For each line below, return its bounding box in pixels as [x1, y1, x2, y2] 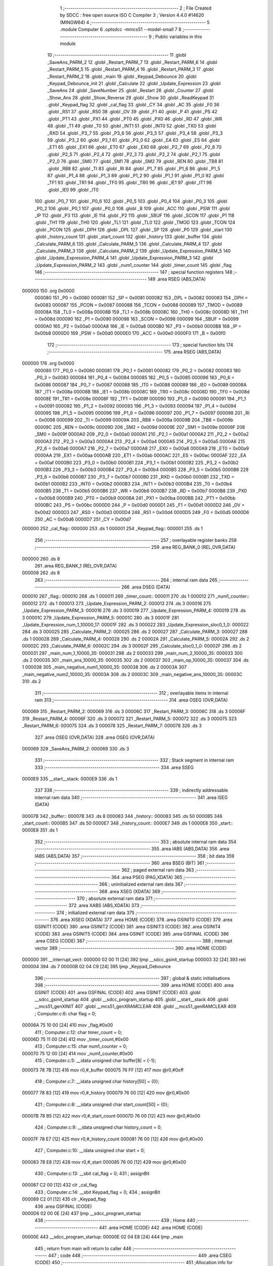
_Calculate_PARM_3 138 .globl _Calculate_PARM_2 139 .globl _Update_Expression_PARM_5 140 [34, 248, 231, 254]
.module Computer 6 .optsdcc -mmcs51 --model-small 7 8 [60, 26, 181, 32]
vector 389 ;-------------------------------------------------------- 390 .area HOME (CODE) [34, 945, 227, 951]
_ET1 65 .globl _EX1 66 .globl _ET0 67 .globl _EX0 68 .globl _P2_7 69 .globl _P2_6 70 [47, 144, 222, 150]
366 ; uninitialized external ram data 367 [99, 881, 183, 887]
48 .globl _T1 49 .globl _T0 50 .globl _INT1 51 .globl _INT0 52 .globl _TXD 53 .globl [47, 123, 216, 129]
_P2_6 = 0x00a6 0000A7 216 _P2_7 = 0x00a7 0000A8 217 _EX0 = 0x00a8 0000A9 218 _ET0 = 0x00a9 [34, 446, 249, 452]
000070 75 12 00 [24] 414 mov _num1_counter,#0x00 [22, 1050, 133, 1056]
